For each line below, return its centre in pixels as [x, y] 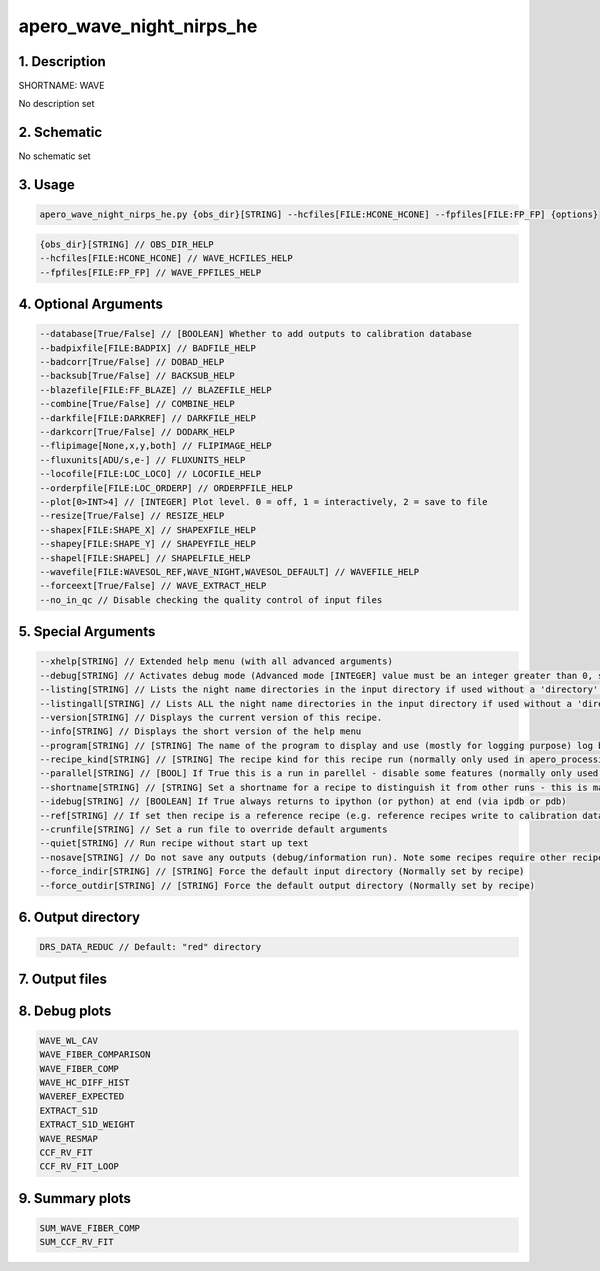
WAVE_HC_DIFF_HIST [84, 1082]
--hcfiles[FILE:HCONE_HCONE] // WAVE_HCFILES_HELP [166, 258]
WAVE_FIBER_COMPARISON [95, 1054]
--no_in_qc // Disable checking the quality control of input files [211, 599]
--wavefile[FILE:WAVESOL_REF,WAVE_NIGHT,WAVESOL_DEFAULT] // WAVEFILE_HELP [229, 571]
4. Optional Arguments [91, 304]
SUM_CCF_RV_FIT [76, 1242]
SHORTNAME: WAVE [61, 86]
